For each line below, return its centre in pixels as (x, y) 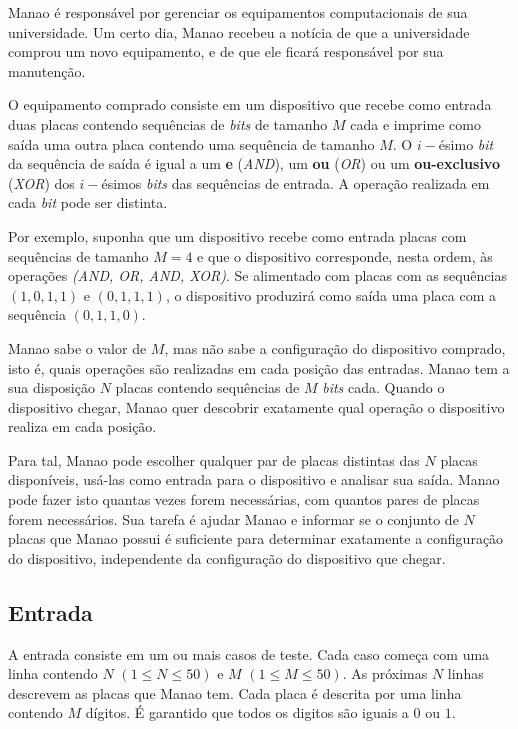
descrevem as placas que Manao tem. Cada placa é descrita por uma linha (235, 692)
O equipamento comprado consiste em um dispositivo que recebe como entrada (250, 104)
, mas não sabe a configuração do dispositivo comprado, (335, 347)
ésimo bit (466, 143)
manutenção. (47, 70)
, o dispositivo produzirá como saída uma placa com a (330, 294)
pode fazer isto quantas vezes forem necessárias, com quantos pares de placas (244, 499)
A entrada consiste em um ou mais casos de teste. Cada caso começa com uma (249, 653)
